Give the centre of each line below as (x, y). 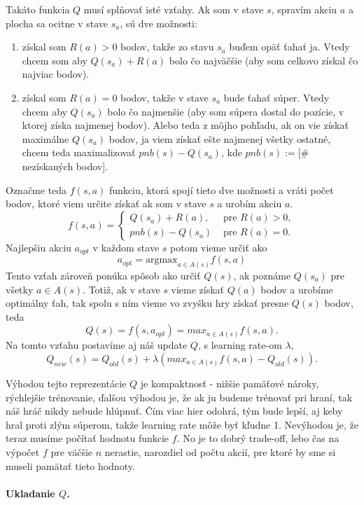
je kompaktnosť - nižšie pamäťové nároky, (230, 383)
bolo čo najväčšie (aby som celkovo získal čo (264, 60)
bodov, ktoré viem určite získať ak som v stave (106, 203)
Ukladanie (30, 493)
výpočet (23, 451)
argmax (161, 260)
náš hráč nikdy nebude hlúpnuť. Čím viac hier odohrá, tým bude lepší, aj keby (174, 411)
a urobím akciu (250, 203)
